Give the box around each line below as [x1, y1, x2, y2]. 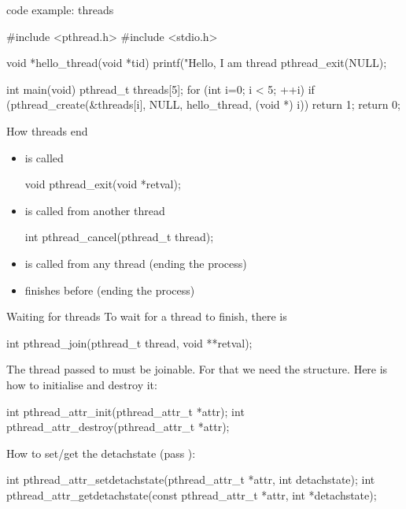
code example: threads [6, 2, 114, 17]
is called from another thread [24, 202, 165, 218]
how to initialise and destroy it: [6, 376, 157, 392]
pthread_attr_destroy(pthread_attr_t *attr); [6, 418, 230, 435]
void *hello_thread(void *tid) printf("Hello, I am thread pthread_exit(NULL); [6, 54, 387, 71]
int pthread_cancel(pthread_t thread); [24, 228, 214, 245]
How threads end [6, 122, 88, 139]
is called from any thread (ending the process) [24, 254, 247, 271]
